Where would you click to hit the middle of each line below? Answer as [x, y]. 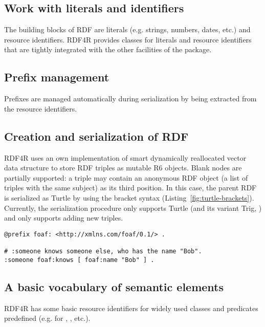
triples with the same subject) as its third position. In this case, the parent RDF [130, 188]
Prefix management [57, 77]
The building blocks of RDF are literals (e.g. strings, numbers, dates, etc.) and [127, 29]
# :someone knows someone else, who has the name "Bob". [103, 252]
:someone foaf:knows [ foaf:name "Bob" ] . [79, 260]
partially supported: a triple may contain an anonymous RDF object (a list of [126, 177]
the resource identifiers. [41, 108]
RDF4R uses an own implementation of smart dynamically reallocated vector [125, 157]
